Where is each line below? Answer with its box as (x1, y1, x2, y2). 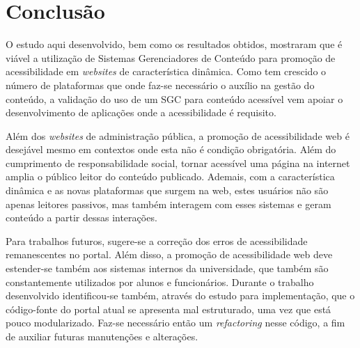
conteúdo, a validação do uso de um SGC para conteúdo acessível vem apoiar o (6, 91, 343, 106)
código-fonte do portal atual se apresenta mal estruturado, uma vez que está (6, 301, 331, 316)
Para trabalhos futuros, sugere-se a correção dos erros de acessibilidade (6, 233, 308, 248)
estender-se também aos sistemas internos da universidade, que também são (6, 261, 329, 276)
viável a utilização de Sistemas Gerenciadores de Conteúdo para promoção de (6, 50, 336, 65)
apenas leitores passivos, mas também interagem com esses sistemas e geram (6, 196, 331, 211)
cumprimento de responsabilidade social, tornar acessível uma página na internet (6, 155, 350, 170)
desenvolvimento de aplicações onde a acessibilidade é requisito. (6, 105, 276, 120)
